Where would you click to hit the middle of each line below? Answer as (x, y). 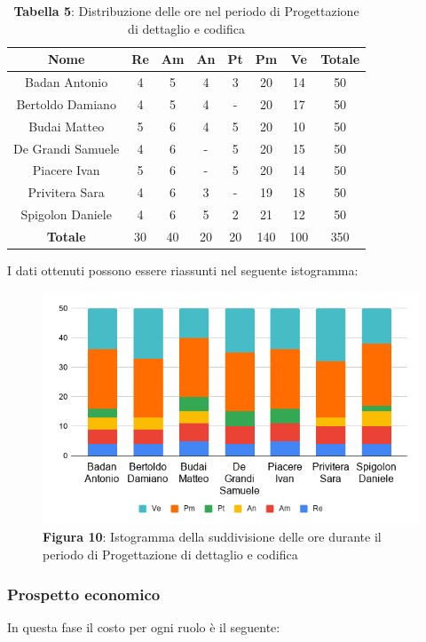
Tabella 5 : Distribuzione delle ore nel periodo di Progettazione (186, 11)
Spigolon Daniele (66, 214)
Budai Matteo (67, 126)
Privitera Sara (66, 192)
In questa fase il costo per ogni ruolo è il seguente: (144, 626)
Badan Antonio (67, 82)
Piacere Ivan (66, 170)
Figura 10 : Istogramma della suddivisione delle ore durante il (212, 537)
